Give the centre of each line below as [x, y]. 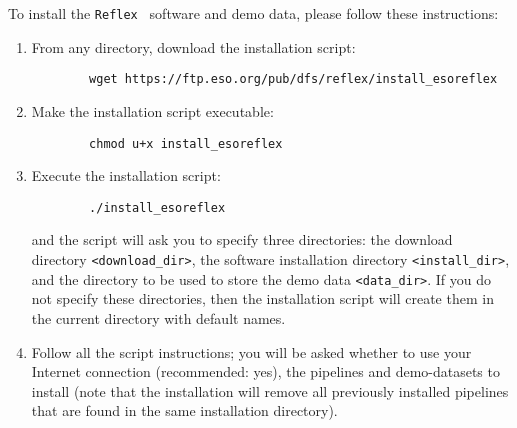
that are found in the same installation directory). [184, 410]
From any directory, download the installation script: [193, 46]
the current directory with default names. [158, 317]
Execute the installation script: [126, 175]
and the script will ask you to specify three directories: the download [242, 239]
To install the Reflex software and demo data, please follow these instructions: [253, 13]
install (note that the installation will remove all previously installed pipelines [270, 390]
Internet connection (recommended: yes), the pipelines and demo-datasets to [265, 371]
